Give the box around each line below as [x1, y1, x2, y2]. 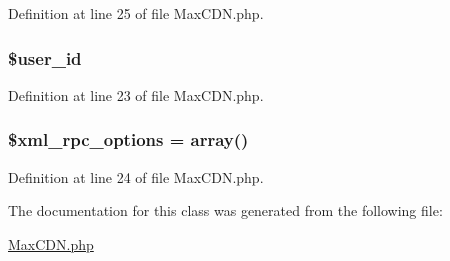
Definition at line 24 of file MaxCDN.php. [8, 166, 264, 187]
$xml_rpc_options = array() [8, 127, 249, 152]
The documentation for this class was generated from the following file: [8, 200, 443, 221]
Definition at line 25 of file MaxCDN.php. [8, 3, 264, 23]
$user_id [8, 45, 82, 70]
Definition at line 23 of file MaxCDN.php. [8, 84, 264, 105]
